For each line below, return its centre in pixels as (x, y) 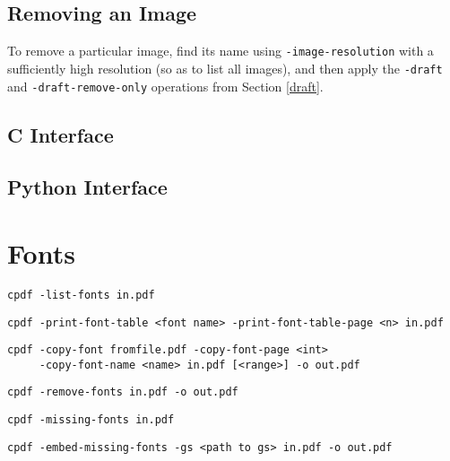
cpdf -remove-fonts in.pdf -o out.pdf (123, 392)
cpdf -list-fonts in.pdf (81, 295)
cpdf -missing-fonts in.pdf (91, 420)
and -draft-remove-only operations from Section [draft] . (165, 86)
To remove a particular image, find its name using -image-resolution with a (221, 51)
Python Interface (87, 187)
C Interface (61, 134)
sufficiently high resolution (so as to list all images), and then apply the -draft (225, 68)
